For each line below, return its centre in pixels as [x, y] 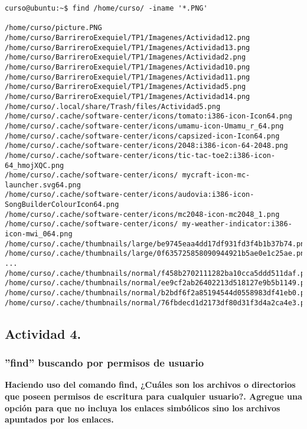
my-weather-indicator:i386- [237, 224]
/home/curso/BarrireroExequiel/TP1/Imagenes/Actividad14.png [128, 96]
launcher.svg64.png [43, 185]
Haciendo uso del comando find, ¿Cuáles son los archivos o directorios [150, 385]
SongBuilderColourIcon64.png [62, 205]
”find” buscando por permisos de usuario [104, 363]
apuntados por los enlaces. [59, 419]
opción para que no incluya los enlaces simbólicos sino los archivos [143, 407]
